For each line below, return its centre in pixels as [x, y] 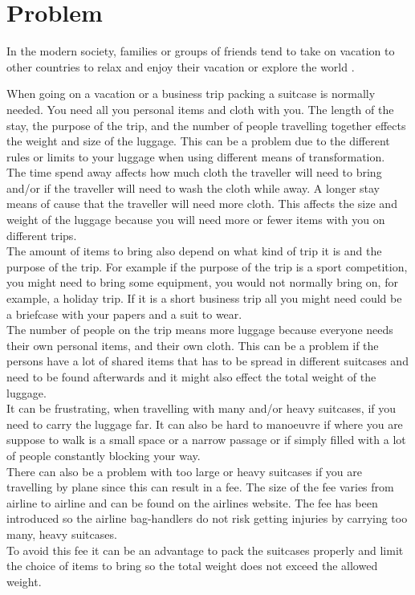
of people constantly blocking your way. [104, 455]
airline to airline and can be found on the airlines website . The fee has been [192, 502]
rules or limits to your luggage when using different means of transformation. [196, 156]
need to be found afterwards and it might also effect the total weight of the [191, 377]
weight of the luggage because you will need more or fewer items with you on [196, 220]
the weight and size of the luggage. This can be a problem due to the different [198, 141]
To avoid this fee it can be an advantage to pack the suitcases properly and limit [205, 550]
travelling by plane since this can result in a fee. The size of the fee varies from [200, 487]
